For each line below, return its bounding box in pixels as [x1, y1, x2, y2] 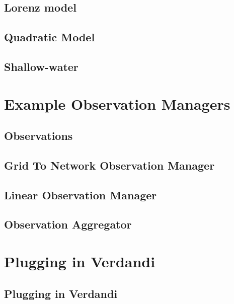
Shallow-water [4, 58, 79, 74]
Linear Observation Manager [4, 187, 157, 202]
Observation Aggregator [4, 216, 132, 232]
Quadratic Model [4, 29, 95, 45]
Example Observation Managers [4, 93, 230, 114]
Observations [4, 128, 73, 143]
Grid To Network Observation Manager [4, 157, 215, 173]
